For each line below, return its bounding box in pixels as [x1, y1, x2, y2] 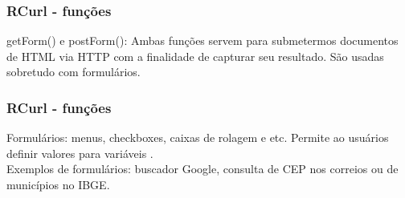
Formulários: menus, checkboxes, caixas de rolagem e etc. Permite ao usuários [6, 129, 389, 146]
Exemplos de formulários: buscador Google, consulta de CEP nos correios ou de [6, 160, 399, 177]
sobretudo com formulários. [6, 63, 141, 80]
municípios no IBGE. [6, 176, 110, 192]
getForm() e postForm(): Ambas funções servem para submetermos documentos [6, 32, 399, 49]
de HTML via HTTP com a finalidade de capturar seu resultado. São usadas [6, 47, 384, 64]
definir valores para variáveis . [6, 144, 153, 161]
